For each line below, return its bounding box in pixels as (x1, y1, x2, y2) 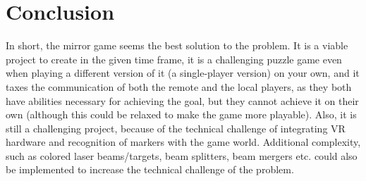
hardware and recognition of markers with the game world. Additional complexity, (6, 135, 361, 149)
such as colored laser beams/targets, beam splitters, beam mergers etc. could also (6, 148, 358, 163)
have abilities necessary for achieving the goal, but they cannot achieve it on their (6, 93, 359, 108)
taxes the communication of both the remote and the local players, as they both (6, 79, 352, 94)
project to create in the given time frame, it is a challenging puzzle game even (6, 51, 342, 66)
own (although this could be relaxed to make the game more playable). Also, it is (6, 107, 357, 122)
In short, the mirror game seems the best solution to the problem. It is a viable (6, 38, 348, 53)
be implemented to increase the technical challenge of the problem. (6, 162, 294, 177)
